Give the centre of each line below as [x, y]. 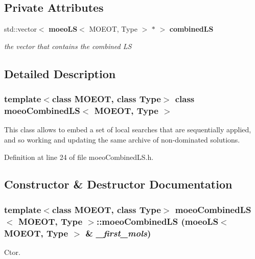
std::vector [20, 29]
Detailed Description [60, 73]
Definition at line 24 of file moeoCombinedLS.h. [79, 157]
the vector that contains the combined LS [68, 46]
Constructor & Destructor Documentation [118, 184]
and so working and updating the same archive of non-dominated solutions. [122, 139]
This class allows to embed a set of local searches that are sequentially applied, [128, 129]
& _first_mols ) [118, 233]
